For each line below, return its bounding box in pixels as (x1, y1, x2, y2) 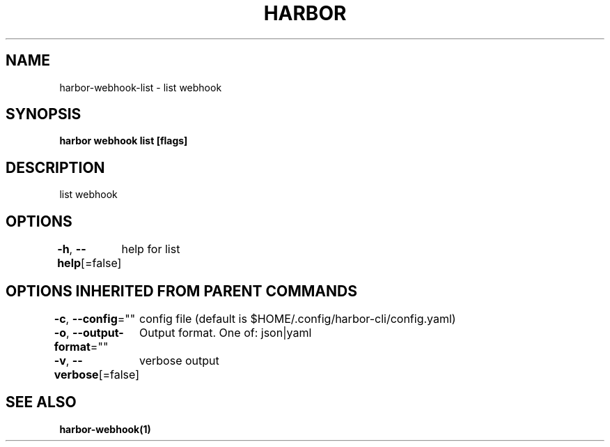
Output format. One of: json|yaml (139, 325, 312, 340)
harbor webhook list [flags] (59, 135, 188, 147)
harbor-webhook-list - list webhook (59, 81, 222, 93)
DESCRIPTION (6, 158, 105, 176)
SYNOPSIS (6, 105, 81, 123)
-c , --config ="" (54, 311, 136, 326)
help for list (121, 242, 180, 257)
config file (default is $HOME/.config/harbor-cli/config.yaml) (139, 311, 456, 326)
